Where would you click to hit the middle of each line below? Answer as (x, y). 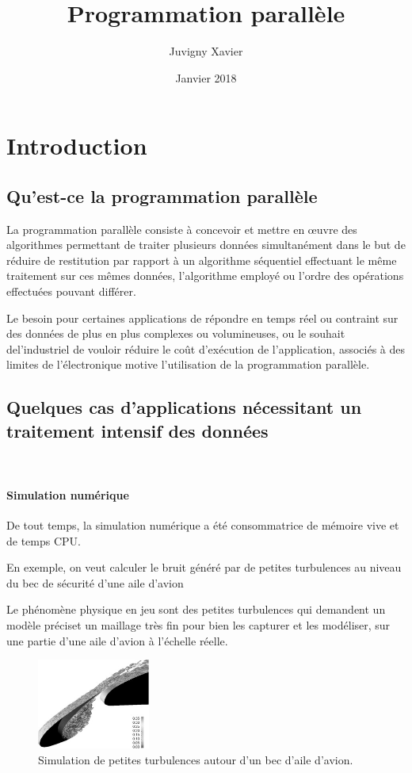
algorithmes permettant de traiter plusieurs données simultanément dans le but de (206, 245)
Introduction (77, 145)
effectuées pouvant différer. (71, 291)
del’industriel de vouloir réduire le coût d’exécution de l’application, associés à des (206, 348)
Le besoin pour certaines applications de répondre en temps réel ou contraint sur (202, 318)
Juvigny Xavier (206, 51)
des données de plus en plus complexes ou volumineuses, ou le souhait (176, 333)
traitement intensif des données (137, 430)
